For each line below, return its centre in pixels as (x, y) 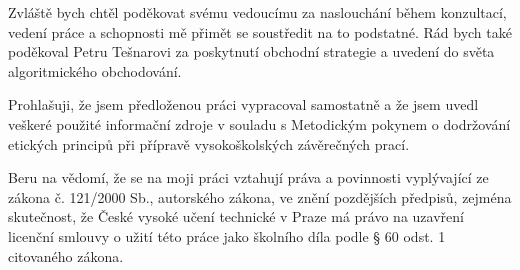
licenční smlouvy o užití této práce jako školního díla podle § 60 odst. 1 (227, 235)
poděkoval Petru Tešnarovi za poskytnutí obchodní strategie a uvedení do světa (251, 51)
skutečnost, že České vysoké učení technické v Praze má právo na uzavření (236, 216)
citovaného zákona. (66, 255)
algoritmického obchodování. (95, 70)
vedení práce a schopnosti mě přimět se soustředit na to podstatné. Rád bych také (260, 31)
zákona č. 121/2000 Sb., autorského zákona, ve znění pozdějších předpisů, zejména (260, 196)
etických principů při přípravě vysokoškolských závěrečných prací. (209, 143)
